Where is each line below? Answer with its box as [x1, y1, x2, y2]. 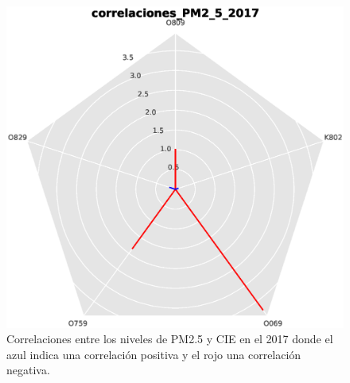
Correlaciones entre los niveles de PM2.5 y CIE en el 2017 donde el [6, 330, 333, 347]
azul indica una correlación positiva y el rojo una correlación [6, 346, 301, 362]
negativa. [6, 362, 50, 378]
